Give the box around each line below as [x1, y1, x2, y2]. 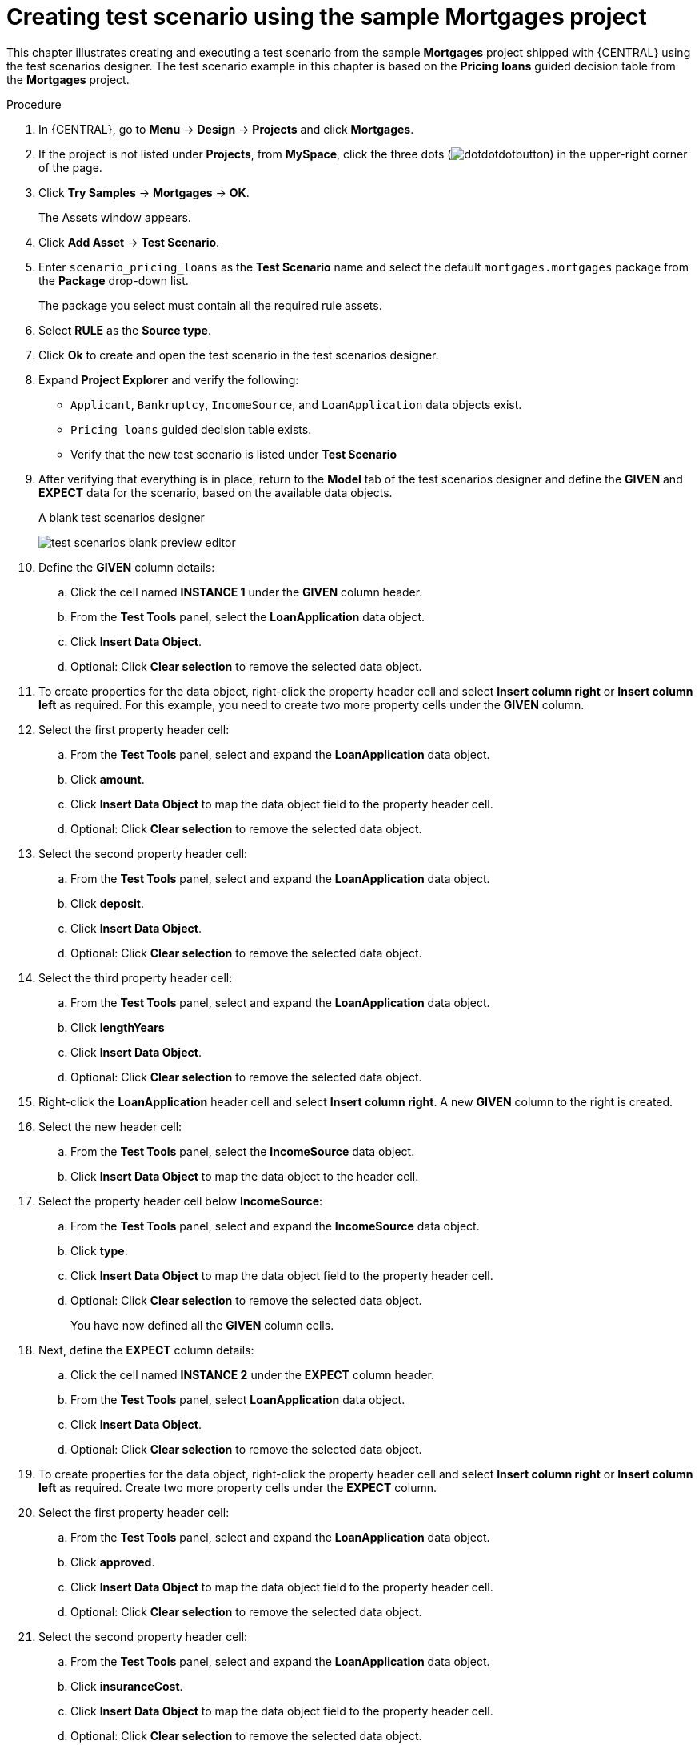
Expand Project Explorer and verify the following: [38, 372, 299, 387]
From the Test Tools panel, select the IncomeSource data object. [70, 1144, 415, 1158]
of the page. [38, 160, 102, 174]
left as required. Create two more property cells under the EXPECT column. [38, 1480, 437, 1494]
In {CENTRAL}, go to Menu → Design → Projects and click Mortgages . [38, 122, 414, 136]
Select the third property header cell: [38, 970, 233, 985]
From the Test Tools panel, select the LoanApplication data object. [70, 609, 425, 624]
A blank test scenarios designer [38, 510, 205, 524]
